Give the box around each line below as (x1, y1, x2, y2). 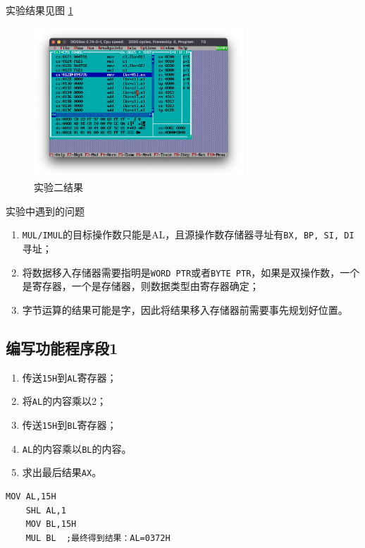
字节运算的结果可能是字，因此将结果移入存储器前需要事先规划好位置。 (22, 302, 348, 317)
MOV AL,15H (6, 491, 56, 501)
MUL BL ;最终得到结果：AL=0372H (25, 532, 171, 543)
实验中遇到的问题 (6, 203, 85, 218)
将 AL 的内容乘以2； (22, 394, 107, 408)
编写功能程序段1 (6, 336, 118, 358)
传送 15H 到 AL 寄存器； (22, 370, 117, 384)
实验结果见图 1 (6, 3, 73, 17)
